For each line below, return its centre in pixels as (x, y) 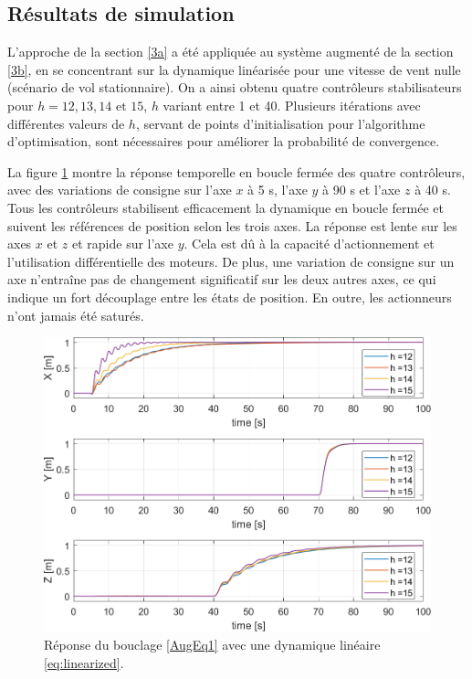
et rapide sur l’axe (122, 244)
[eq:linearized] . (84, 662)
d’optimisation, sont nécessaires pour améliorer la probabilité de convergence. (224, 141)
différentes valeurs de (66, 123)
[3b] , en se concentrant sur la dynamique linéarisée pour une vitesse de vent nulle (234, 69)
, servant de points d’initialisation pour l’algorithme (280, 123)
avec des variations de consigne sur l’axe (120, 190)
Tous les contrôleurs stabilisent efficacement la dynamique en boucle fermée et (226, 207)
